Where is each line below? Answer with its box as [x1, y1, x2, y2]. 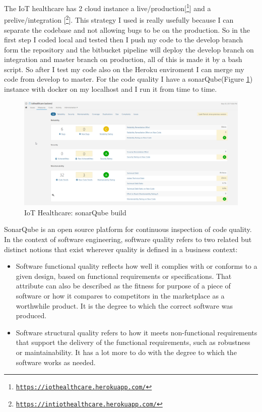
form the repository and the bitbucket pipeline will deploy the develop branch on [4, 44, 254, 54]
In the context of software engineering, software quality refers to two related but [4, 234, 252, 245]
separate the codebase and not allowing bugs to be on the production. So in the [4, 24, 250, 35]
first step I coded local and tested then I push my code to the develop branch [4, 34, 243, 45]
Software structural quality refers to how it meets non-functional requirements [16, 327, 257, 337]
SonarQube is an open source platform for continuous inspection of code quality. [4, 224, 252, 234]
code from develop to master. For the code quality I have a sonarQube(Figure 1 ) [4, 74, 253, 84]
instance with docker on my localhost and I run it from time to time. [4, 84, 217, 94]
